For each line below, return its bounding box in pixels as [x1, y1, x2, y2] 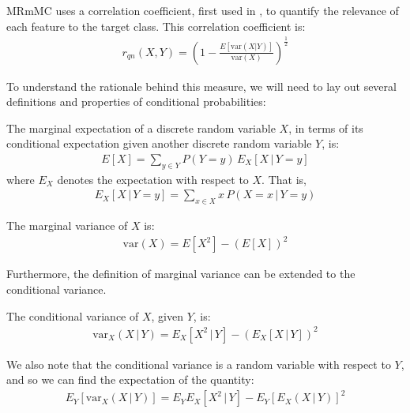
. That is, [261, 171, 307, 187]
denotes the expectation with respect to [57, 171, 249, 187]
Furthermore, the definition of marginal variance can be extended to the [6, 265, 355, 282]
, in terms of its [288, 119, 363, 136]
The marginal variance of [6, 217, 128, 234]
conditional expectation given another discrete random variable [6, 135, 312, 152]
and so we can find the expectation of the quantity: [6, 371, 254, 388]
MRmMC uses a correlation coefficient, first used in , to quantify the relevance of [6, 2, 399, 18]
